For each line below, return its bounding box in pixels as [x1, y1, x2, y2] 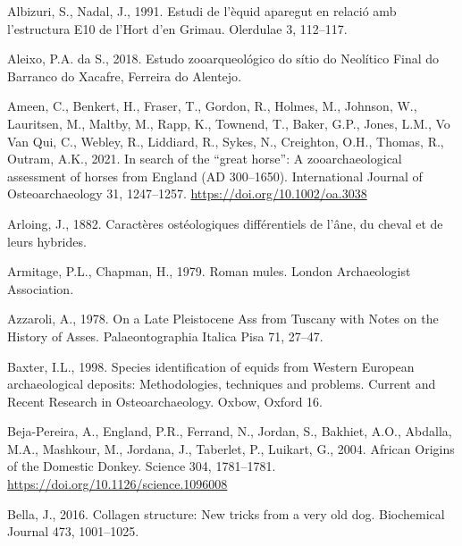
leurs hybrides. [7, 231, 87, 250]
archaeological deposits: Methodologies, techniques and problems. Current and [7, 374, 436, 393]
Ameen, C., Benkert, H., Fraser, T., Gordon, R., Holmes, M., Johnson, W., [7, 97, 417, 115]
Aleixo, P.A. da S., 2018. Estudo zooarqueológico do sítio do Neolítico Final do [7, 49, 440, 68]
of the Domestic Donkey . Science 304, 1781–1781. [7, 457, 276, 475]
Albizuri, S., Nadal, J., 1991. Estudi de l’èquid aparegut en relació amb [7, 2, 397, 20]
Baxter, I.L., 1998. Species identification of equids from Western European [7, 357, 415, 375]
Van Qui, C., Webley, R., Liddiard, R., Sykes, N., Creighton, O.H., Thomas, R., [7, 131, 444, 150]
